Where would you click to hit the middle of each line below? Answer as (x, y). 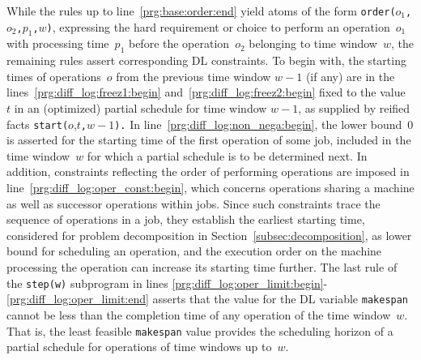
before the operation (179, 43)
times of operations (54, 76)
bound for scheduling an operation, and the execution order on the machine (194, 251)
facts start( (38, 124)
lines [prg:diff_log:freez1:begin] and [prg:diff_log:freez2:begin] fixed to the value (206, 92)
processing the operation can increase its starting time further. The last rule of (202, 267)
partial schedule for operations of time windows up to (139, 347)
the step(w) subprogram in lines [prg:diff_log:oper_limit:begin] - (167, 283)
